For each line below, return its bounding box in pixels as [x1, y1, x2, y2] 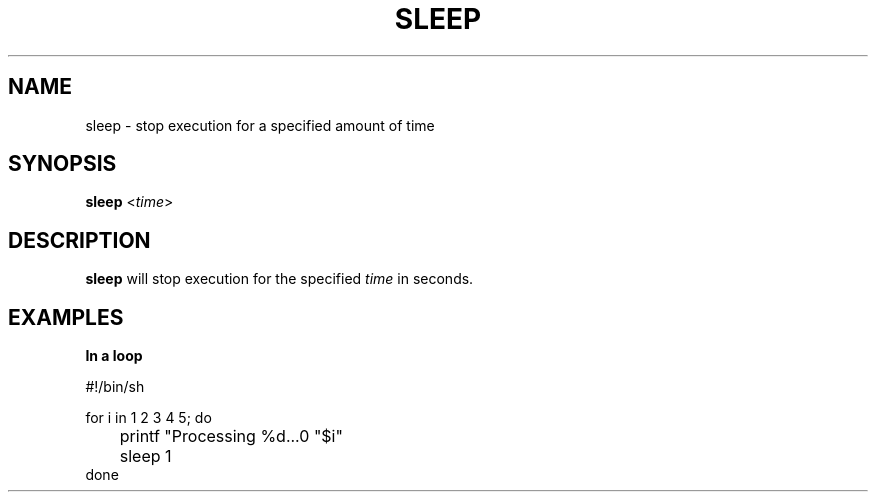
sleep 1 [119, 446, 172, 467]
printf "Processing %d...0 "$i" [119, 426, 343, 447]
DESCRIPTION [8, 227, 151, 253]
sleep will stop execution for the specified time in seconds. [85, 270, 474, 288]
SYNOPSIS [8, 151, 117, 177]
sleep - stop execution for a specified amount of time [85, 116, 435, 134]
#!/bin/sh [85, 378, 145, 396]
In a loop [85, 347, 143, 365]
